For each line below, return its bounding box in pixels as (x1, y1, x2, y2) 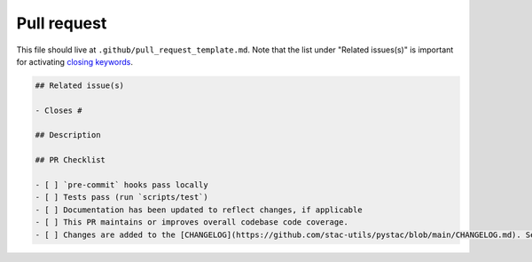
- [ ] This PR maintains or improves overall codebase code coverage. (35, 218, 349, 227)
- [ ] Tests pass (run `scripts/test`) (35, 192, 208, 202)
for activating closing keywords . (16, 56, 133, 67)
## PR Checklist (35, 155, 106, 165)
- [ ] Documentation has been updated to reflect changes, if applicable (35, 204, 363, 215)
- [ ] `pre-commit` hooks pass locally (35, 180, 208, 190)
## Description (35, 130, 101, 140)
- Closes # (35, 105, 82, 115)
